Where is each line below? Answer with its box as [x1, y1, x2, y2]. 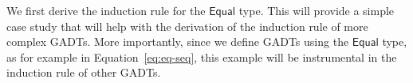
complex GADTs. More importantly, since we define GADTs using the [6, 33, 349, 50]
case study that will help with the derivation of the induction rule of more [6, 17, 368, 34]
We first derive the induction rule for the [6, 2, 206, 18]
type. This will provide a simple [238, 2, 395, 18]
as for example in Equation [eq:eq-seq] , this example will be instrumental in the [6, 48, 397, 65]
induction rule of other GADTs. [6, 64, 161, 81]
